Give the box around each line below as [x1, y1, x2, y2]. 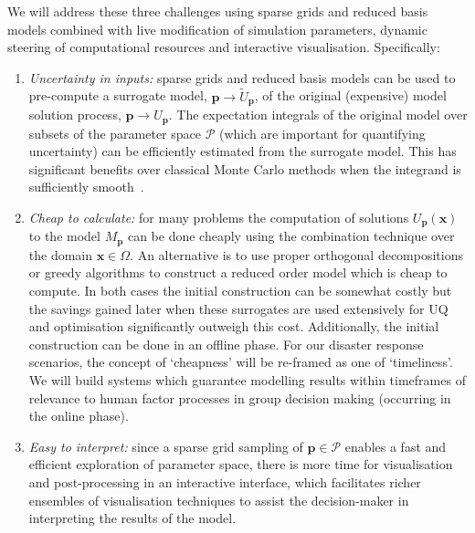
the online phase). [28, 406, 129, 425]
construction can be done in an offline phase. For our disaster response [28, 334, 424, 353]
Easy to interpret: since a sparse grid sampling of [28, 436, 303, 455]
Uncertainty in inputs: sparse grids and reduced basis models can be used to [28, 68, 456, 87]
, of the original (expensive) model [254, 86, 447, 105]
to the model [28, 226, 100, 246]
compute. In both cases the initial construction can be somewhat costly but [28, 280, 452, 299]
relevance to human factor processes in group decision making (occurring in [28, 388, 451, 407]
